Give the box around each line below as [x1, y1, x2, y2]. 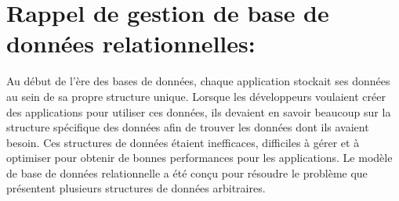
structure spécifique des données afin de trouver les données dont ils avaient [6, 119, 369, 135]
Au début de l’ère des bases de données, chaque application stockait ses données [6, 73, 390, 89]
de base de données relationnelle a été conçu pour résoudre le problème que [6, 164, 368, 181]
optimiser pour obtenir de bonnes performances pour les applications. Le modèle [6, 149, 393, 166]
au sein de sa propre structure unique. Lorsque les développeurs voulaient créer [6, 88, 386, 104]
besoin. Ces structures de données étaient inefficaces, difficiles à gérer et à [6, 134, 360, 150]
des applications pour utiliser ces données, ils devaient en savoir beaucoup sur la [6, 103, 391, 120]
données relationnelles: [6, 27, 256, 59]
